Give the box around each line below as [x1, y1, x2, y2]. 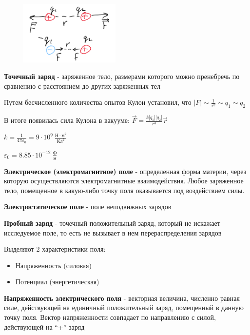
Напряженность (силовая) [15, 260, 92, 270]
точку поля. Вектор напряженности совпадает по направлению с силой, [4, 312, 216, 322]
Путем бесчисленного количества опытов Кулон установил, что [4, 97, 192, 107]
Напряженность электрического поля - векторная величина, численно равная [4, 293, 240, 303]
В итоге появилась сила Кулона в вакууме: [4, 115, 130, 125]
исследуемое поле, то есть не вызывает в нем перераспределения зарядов [4, 227, 222, 237]
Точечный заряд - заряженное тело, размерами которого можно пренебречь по [4, 71, 240, 81]
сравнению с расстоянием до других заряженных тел [4, 80, 161, 91]
